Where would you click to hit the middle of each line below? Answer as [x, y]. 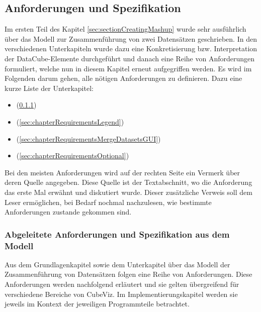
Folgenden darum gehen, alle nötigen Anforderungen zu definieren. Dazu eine [123, 78]
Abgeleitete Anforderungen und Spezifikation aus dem [117, 234]
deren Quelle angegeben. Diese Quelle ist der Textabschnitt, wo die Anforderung [128, 182]
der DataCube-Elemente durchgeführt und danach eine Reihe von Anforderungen [130, 58]
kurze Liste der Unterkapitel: [49, 88]
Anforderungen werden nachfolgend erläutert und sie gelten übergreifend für [122, 284]
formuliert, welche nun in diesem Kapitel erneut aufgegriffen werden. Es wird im [128, 68]
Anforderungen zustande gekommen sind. [68, 212]
